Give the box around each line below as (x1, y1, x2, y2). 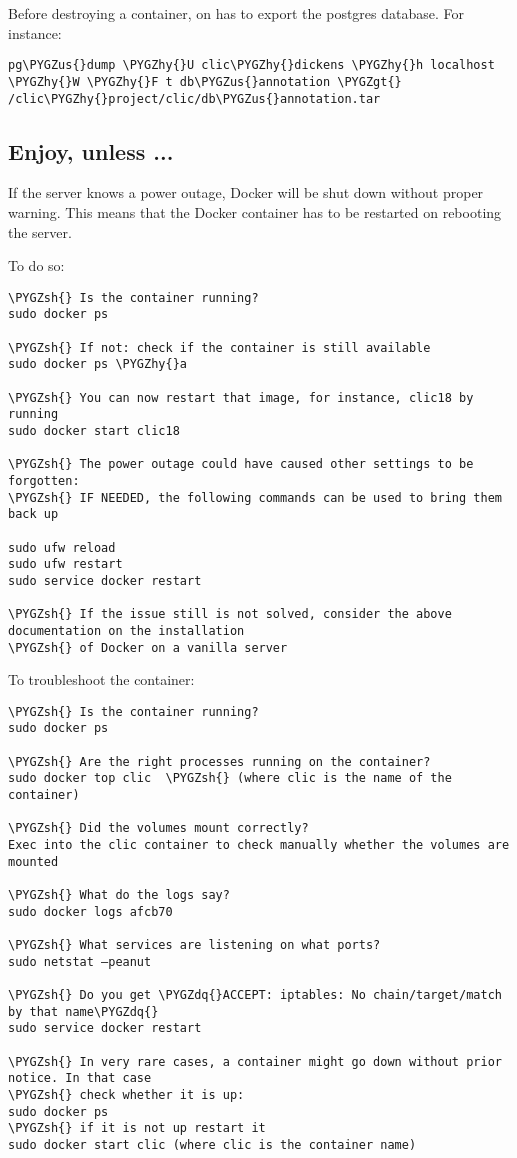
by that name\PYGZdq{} (8, 1004, 159, 1019)
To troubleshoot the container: (8, 669, 195, 690)
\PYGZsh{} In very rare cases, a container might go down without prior (8, 1054, 502, 1069)
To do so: (8, 255, 65, 276)
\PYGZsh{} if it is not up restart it (8, 1121, 266, 1136)
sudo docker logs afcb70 (8, 904, 173, 919)
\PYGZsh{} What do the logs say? (8, 887, 230, 902)
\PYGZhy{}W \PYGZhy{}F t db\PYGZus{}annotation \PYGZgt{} (8, 74, 402, 89)
